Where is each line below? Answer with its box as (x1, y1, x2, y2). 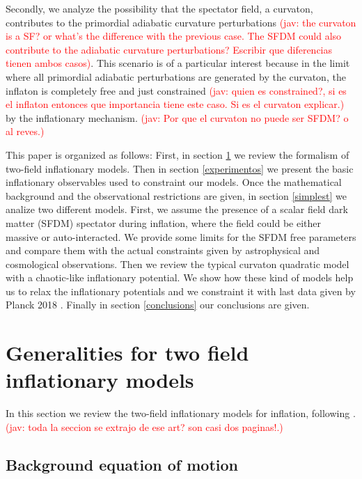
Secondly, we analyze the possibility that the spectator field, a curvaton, (6, 1, 313, 15)
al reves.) (6, 124, 45, 139)
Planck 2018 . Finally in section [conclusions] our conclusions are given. (6, 297, 310, 312)
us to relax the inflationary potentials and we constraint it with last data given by (6, 283, 356, 298)
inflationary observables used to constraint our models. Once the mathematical (6, 175, 342, 189)
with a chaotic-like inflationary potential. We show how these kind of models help (6, 270, 354, 285)
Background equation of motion (6, 453, 238, 475)
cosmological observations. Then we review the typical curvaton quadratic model (6, 256, 349, 271)
